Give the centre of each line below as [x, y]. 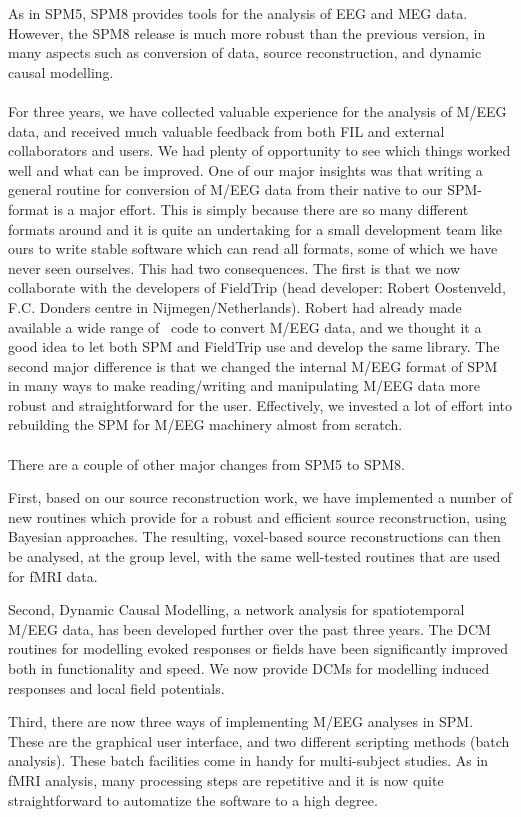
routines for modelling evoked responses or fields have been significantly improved [258, 648]
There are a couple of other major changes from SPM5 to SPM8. [206, 463]
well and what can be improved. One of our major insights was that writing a [245, 169]
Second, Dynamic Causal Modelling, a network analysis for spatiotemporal [236, 609]
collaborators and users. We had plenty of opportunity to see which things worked [259, 150]
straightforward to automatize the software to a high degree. [193, 799]
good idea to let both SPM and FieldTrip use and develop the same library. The [254, 346]
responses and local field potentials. [116, 687]
